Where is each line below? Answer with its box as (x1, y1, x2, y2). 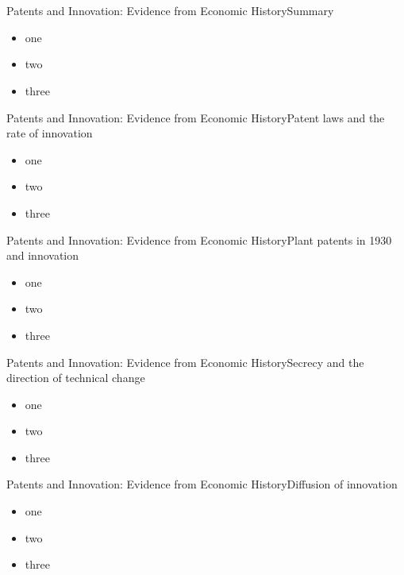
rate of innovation (6, 125, 93, 141)
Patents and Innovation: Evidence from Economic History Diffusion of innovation (6, 476, 398, 492)
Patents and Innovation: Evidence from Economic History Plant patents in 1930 (6, 231, 392, 248)
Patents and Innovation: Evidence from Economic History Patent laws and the (6, 109, 385, 125)
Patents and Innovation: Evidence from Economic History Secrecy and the (6, 353, 364, 370)
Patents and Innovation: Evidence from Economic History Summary (6, 2, 334, 19)
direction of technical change (6, 369, 145, 386)
